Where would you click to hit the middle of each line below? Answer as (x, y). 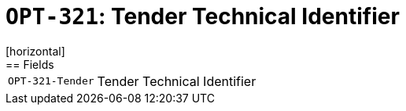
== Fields (30, 64)
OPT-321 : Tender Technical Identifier (203, 16)
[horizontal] (35, 51)
